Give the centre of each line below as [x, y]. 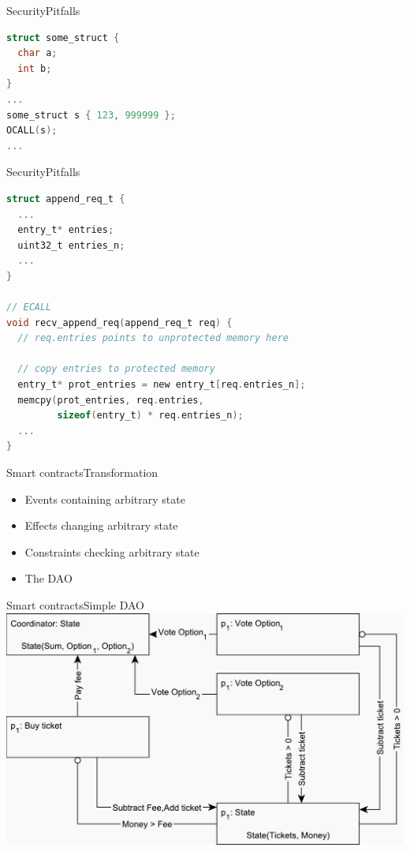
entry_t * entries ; [66, 230]
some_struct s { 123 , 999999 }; [91, 115]
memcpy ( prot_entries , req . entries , [111, 400]
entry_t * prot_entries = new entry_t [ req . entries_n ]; [162, 385]
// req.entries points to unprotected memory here [153, 338]
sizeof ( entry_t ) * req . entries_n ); [150, 416]
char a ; [37, 53]
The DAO [48, 578]
